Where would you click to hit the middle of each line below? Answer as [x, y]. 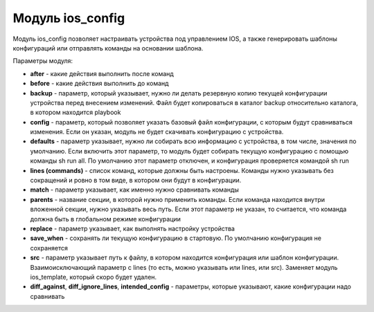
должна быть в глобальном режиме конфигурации [106, 219]
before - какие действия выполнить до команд [99, 84]
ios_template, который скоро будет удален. [93, 277]
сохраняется [49, 248]
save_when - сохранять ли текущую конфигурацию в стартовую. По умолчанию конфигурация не [176, 238]
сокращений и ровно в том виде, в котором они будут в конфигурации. [136, 181]
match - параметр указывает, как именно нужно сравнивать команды [134, 190]
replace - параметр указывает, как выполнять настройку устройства [133, 228]
